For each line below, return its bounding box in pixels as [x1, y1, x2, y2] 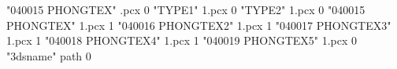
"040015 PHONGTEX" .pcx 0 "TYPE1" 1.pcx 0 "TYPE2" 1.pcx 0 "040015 [6, 2, 365, 17]
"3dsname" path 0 [6, 47, 91, 64]
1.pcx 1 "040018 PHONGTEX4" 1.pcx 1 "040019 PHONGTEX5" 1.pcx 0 [6, 32, 358, 49]
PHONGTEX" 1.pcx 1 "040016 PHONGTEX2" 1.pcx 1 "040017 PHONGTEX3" [6, 16, 391, 33]
